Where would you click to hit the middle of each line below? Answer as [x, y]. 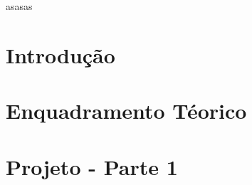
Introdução [61, 54]
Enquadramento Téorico [126, 111]
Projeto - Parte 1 [92, 166]
